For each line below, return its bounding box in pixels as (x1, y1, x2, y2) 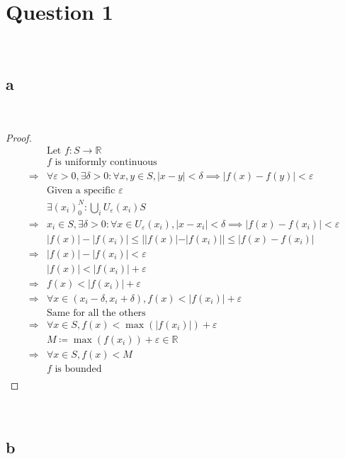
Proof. (6, 130, 32, 144)
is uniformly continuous (55, 157, 157, 168)
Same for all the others (46, 307, 146, 318)
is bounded (55, 363, 102, 374)
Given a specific (46, 186, 115, 196)
